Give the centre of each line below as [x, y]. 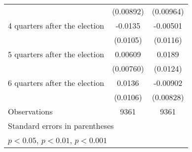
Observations [30, 111]
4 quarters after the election [56, 25]
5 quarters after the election [56, 54]
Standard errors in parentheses [61, 126]
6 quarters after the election [56, 83]
